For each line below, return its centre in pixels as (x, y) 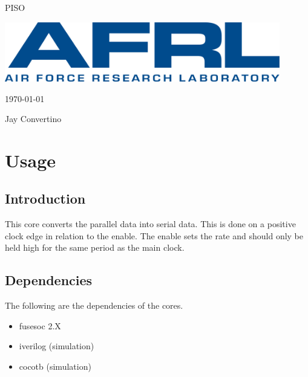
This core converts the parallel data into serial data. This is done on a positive (150, 224)
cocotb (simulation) (55, 366)
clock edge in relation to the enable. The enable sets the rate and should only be (154, 235)
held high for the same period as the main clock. (95, 247)
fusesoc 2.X (40, 325)
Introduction (45, 198)
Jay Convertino (33, 119)
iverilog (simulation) (57, 346)
